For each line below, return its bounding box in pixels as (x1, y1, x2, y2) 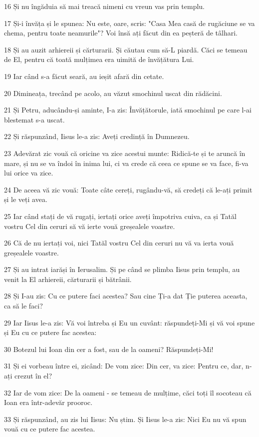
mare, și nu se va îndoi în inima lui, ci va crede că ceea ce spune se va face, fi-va (4, 157, 249, 168)
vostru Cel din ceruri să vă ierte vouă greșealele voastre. (4, 220, 175, 231)
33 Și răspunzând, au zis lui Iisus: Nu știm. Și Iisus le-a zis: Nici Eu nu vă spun (4, 413, 247, 424)
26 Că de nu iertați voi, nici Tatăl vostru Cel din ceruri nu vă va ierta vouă (4, 237, 234, 248)
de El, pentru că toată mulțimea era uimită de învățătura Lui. (4, 54, 194, 64)
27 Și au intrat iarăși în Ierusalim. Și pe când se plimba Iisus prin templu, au (4, 264, 240, 274)
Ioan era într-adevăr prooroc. (4, 397, 93, 407)
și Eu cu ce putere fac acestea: (4, 327, 97, 337)
